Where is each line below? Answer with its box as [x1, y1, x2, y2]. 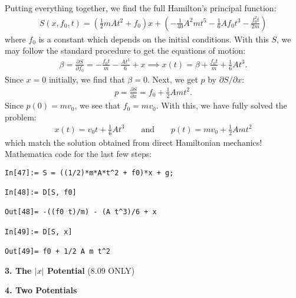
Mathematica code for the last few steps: [5, 148, 152, 160]
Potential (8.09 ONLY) [47, 264, 135, 276]
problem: [5, 110, 37, 123]
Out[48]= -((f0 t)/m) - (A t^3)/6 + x [5, 208, 157, 217]
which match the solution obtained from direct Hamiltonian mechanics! [5, 136, 262, 148]
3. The [5, 264, 32, 276]
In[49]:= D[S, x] [5, 227, 73, 236]
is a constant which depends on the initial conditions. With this [38, 32, 269, 45]
